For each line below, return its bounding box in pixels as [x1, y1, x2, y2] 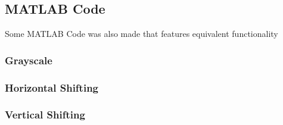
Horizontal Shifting [5, 80, 99, 95]
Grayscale [5, 52, 52, 67]
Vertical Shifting [5, 107, 85, 122]
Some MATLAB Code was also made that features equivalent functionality [5, 27, 278, 40]
